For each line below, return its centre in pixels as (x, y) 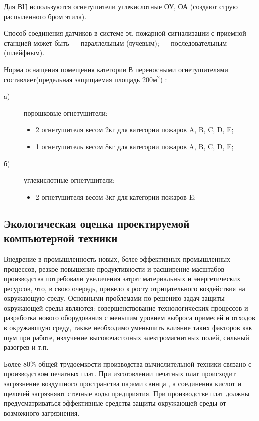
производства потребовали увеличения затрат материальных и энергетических (122, 279)
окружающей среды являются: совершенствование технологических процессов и (126, 308)
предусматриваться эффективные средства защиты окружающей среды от (115, 403)
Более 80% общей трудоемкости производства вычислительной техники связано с (128, 363)
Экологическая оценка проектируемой (97, 223)
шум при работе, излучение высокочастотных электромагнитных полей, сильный (127, 337)
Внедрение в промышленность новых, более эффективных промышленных (117, 259)
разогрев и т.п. (26, 347)
